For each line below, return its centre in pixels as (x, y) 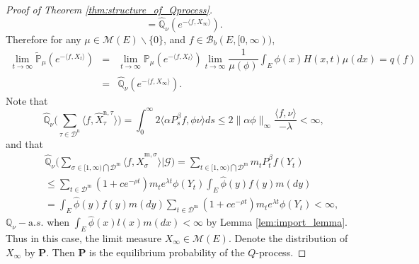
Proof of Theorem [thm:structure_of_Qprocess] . (109, 9)
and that (24, 143)
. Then (61, 252)
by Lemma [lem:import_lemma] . (277, 222)
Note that (27, 100)
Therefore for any (44, 39)
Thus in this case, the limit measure (84, 237)
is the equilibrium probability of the (167, 252)
